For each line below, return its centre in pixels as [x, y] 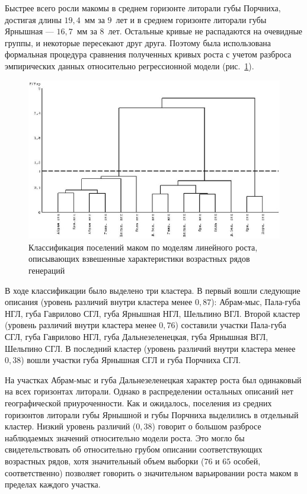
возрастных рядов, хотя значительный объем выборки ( [105, 461]
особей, [247, 461]
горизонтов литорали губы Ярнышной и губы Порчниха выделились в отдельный [152, 414]
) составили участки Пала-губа [231, 325]
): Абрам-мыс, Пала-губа [256, 302]
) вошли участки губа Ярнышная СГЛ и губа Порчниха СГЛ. [131, 360]
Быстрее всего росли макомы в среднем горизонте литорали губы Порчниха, [143, 8]
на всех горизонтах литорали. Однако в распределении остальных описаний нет [149, 391]
